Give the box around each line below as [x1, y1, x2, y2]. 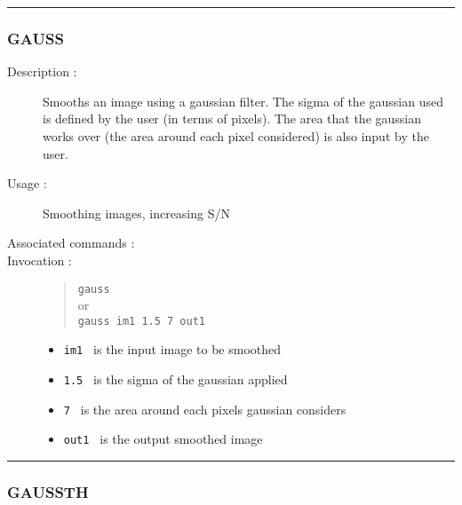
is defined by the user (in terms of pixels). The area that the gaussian [43, 109, 422, 128]
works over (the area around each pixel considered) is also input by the [43, 127, 429, 145]
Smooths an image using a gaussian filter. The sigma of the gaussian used [43, 91, 443, 110]
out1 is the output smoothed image [63, 430, 263, 448]
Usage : [7, 174, 47, 193]
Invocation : [7, 250, 72, 269]
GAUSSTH [7, 481, 89, 503]
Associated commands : [7, 233, 135, 252]
